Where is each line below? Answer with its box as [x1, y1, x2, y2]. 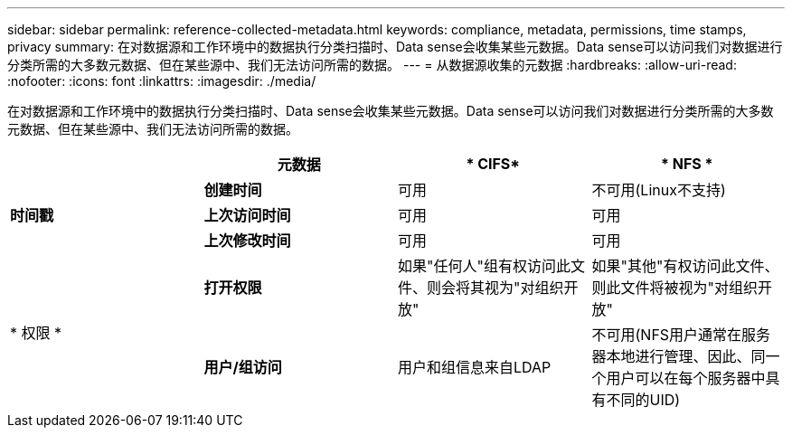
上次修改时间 [203, 232, 291, 250]
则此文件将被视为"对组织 [591, 279, 758, 297]
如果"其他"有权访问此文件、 [591, 257, 779, 275]
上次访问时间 [203, 206, 291, 224]
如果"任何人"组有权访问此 [398, 257, 570, 275]
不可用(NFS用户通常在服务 [591, 326, 771, 344]
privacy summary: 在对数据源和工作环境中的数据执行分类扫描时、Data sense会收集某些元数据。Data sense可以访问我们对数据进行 [7, 39, 783, 54]
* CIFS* [466, 155, 521, 173]
